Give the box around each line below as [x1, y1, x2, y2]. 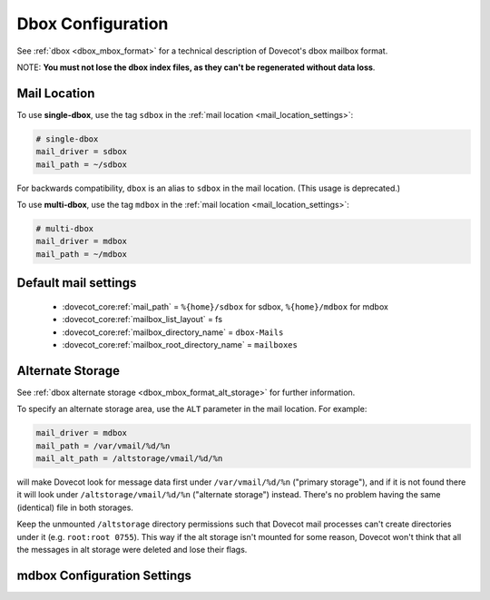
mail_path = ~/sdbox [35, 159, 127, 170]
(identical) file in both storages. [16, 502, 133, 513]
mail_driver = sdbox [35, 146, 127, 157]
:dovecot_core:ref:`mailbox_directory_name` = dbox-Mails [62, 327, 284, 338]
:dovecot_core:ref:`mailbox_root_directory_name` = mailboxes [62, 339, 299, 349]
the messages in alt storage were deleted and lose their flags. [16, 544, 248, 555]
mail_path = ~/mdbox [35, 249, 127, 259]
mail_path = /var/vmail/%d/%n [35, 440, 171, 451]
